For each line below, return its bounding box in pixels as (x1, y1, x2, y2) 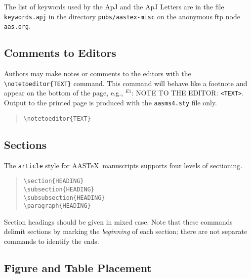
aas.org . (4, 21, 31, 31)
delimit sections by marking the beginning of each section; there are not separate (4, 226, 248, 236)
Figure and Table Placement (4, 260, 152, 275)
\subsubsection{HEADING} (23, 194, 105, 201)
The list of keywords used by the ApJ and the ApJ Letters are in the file (4, 1, 224, 11)
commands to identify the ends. (4, 236, 99, 246)
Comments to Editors (4, 45, 116, 60)
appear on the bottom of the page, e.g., (4, 88, 123, 98)
